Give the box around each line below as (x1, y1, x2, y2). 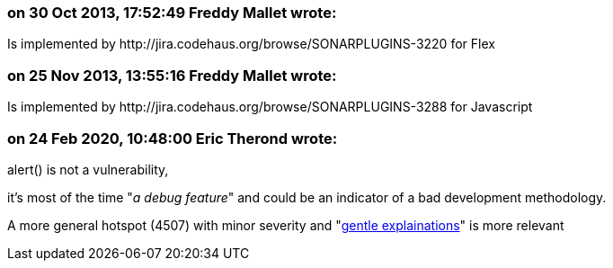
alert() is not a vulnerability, (7, 161, 169, 177)
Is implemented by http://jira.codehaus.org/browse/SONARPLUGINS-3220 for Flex (7, 36, 495, 52)
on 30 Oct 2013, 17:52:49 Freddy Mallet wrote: (7, 4, 337, 22)
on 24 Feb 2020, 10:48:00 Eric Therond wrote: (7, 129, 338, 147)
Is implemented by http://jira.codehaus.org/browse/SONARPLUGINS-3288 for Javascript (7, 99, 533, 115)
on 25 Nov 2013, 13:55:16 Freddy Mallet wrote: (7, 66, 337, 85)
